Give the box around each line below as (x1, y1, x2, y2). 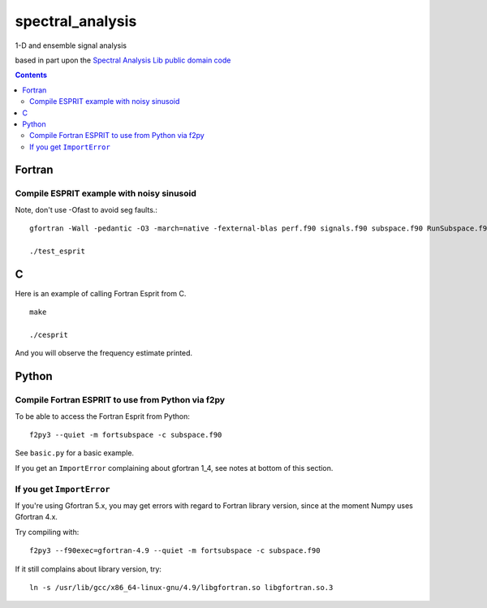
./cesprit (29, 330, 68, 340)
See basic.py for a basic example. (15, 448, 134, 458)
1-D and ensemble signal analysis (15, 41, 127, 50)
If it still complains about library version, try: (15, 564, 162, 574)
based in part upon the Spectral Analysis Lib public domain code (15, 55, 231, 65)
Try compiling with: (15, 527, 80, 537)
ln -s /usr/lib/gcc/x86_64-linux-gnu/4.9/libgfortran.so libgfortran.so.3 (29, 583, 334, 592)
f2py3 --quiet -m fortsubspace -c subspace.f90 (29, 430, 222, 440)
